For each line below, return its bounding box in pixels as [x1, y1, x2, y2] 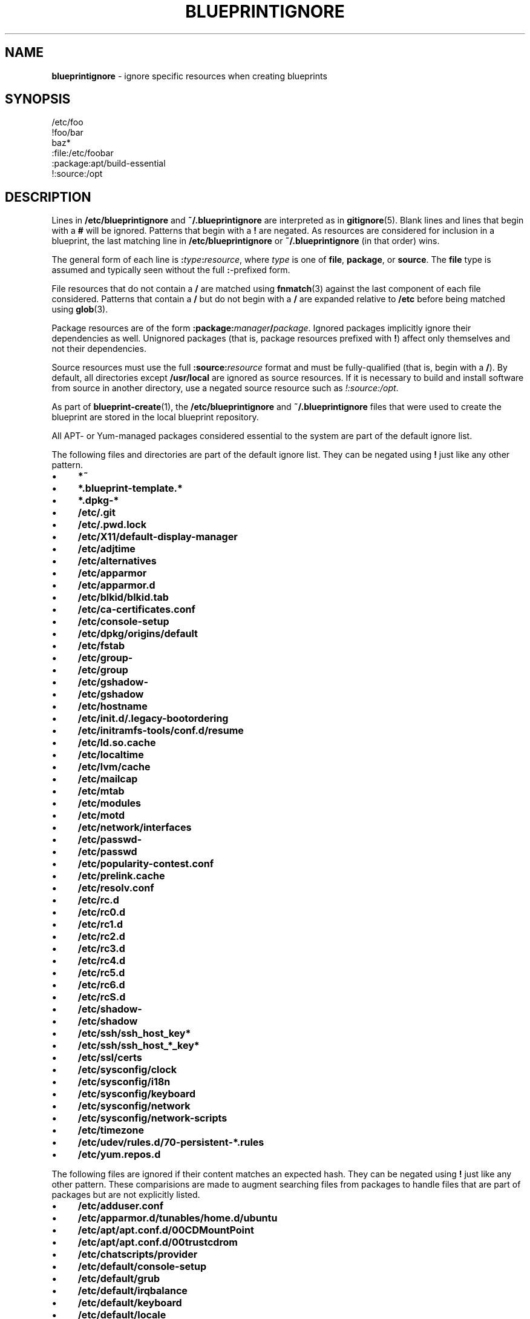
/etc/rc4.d [77, 954, 126, 967]
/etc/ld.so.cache [77, 736, 156, 749]
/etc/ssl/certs [77, 1051, 142, 1064]
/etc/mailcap [77, 773, 138, 785]
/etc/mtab [77, 785, 125, 798]
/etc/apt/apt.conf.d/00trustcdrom [77, 1236, 238, 1249]
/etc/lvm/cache [77, 761, 151, 773]
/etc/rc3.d [77, 942, 125, 955]
